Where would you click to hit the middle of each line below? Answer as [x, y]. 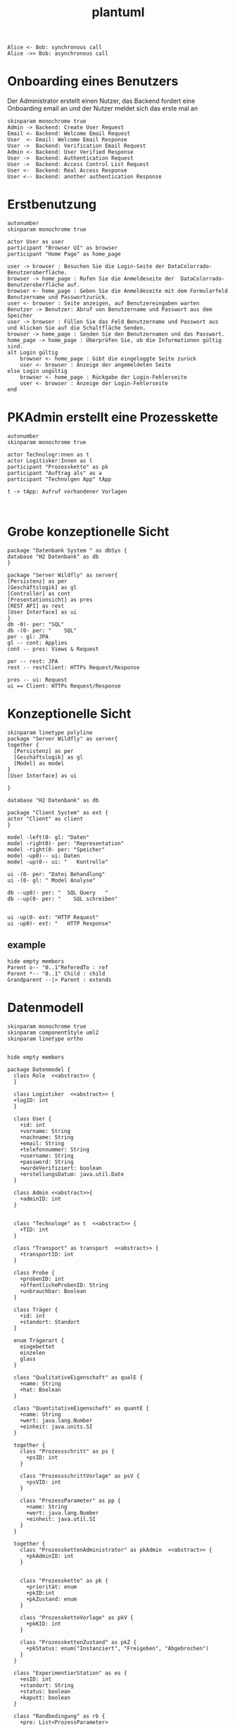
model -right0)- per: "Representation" [66, 843]
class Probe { [34, 1272]
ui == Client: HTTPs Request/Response [64, 686]
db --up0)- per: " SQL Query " [58, 892]
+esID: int [36, 1679]
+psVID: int [43, 1482]
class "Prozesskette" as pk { [64, 1581]
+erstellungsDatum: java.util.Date [72, 1174]
